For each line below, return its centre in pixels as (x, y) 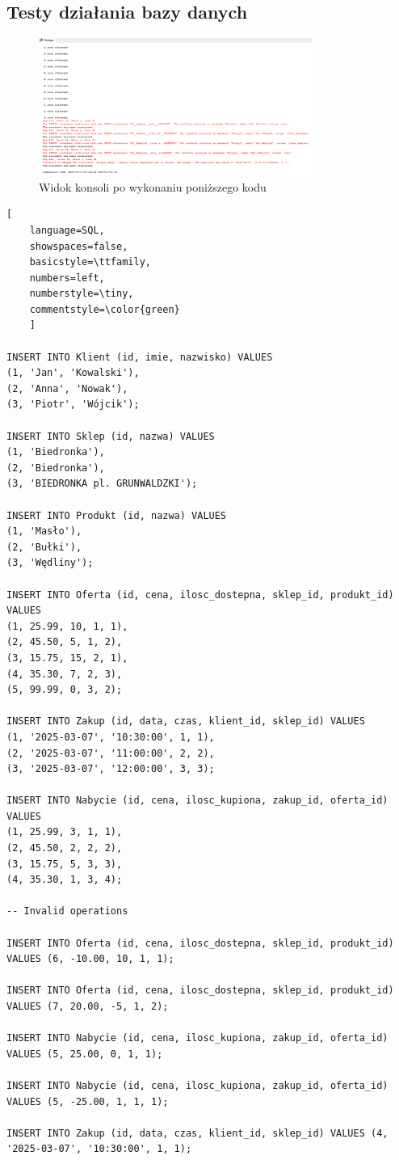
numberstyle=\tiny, (82, 294)
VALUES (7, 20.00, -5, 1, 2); (88, 1006)
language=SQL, (67, 230)
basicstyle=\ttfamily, (90, 262)
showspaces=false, (79, 246)
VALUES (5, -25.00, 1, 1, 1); (88, 1101)
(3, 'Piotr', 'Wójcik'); (73, 405)
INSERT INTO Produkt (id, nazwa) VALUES (117, 515)
